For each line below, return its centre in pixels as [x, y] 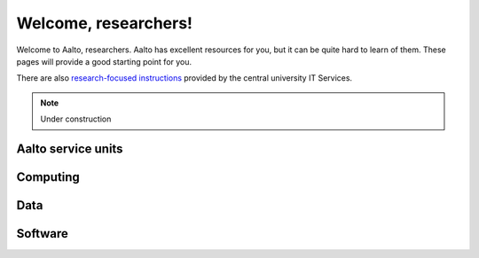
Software [42, 234]
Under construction [76, 119]
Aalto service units [70, 149]
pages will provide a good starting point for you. [104, 61]
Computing [48, 177]
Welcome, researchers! [105, 23]
